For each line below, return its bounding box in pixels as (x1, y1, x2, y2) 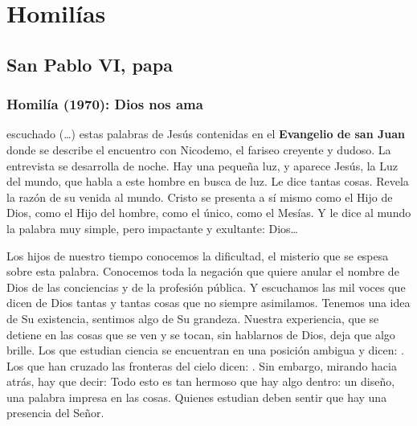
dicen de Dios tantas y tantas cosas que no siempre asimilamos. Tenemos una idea (6, 294, 411, 311)
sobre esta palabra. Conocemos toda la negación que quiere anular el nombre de (6, 263, 399, 280)
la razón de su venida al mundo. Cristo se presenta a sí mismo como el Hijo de (6, 188, 393, 205)
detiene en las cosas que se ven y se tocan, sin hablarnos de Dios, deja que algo (6, 326, 395, 342)
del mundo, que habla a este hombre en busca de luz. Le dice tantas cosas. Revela (6, 173, 409, 190)
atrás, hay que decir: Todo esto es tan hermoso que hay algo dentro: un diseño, (6, 373, 395, 390)
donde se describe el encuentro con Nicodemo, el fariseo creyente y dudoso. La (6, 141, 391, 158)
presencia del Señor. (6, 404, 104, 421)
